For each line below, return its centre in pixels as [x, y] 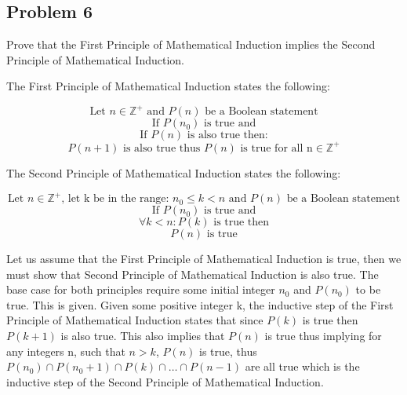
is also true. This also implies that [143, 336]
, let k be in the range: [115, 199]
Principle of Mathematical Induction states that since [135, 320]
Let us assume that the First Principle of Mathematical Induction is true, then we [204, 259]
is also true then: [227, 135]
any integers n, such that [66, 351]
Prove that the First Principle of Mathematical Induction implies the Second [191, 44]
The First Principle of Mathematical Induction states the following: [168, 86]
